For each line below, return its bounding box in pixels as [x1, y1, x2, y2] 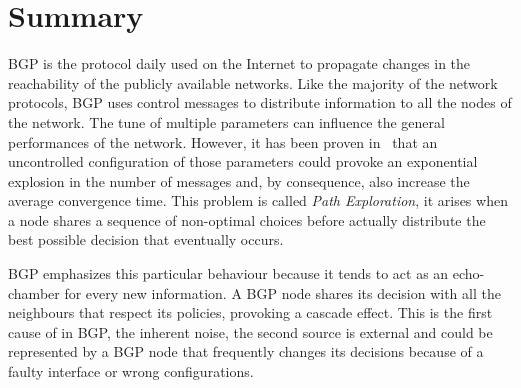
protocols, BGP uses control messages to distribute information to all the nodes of [8, 92, 512, 113]
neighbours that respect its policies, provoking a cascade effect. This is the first [8, 302, 493, 323]
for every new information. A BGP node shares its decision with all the [64, 282, 501, 303]
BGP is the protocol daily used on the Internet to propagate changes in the [8, 53, 471, 74]
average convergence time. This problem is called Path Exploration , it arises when [8, 190, 508, 211]
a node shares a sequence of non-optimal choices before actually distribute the [8, 209, 486, 230]
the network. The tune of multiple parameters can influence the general [8, 111, 445, 132]
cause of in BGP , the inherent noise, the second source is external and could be [8, 321, 493, 342]
